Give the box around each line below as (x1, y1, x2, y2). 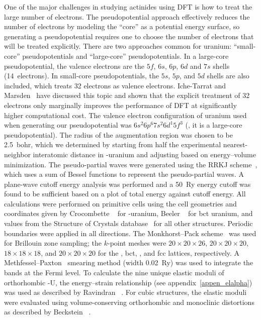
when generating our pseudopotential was (4, 120, 132, 130)
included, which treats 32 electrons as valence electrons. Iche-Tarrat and (4, 80, 226, 90)
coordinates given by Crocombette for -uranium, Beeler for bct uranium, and (4, 208, 253, 219)
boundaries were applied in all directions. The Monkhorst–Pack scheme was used (4, 228, 256, 238)
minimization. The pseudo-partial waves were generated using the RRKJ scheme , (4, 159, 257, 169)
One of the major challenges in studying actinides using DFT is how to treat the (4, 2, 252, 12)
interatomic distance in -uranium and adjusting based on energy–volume (33, 149, 256, 159)
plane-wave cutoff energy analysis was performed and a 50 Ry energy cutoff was (4, 178, 251, 189)
